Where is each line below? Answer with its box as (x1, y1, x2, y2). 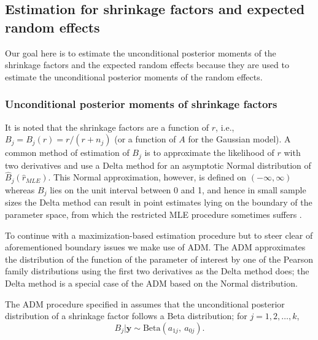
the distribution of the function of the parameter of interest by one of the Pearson (5, 252, 313, 265)
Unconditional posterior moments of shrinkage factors (5, 96, 277, 112)
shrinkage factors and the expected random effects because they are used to (5, 58, 289, 71)
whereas (5, 183, 35, 196)
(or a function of (114, 133, 176, 145)
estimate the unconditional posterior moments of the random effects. (5, 70, 263, 83)
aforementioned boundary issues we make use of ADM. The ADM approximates (5, 241, 306, 253)
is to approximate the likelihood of (144, 146, 274, 159)
